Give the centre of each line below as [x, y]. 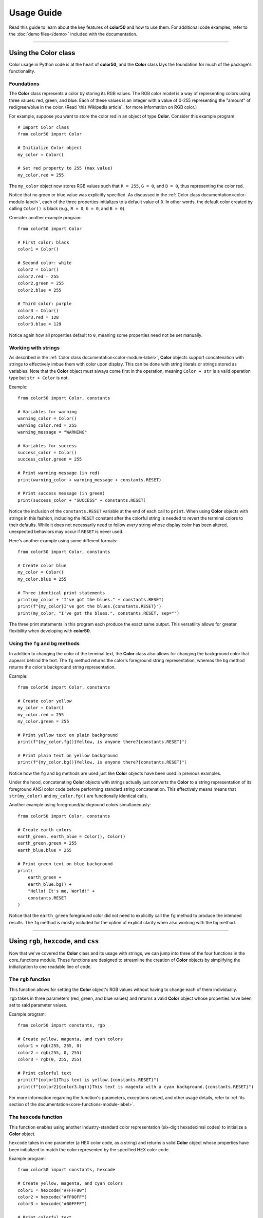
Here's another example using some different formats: [63, 540]
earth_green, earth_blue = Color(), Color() [72, 836]
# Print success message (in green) [61, 494]
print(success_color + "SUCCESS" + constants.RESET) [82, 500]
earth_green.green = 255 [47, 843]
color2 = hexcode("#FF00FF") [52, 1197]
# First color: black [43, 242]
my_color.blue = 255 [42, 579]
